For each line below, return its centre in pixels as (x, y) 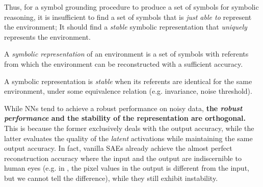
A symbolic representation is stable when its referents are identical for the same (128, 81)
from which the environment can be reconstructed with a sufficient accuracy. (124, 63)
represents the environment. (47, 36)
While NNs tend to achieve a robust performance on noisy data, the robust (123, 108)
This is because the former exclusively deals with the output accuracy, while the (129, 128)
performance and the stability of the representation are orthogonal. (125, 118)
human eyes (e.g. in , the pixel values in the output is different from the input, (127, 168)
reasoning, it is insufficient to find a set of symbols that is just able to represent (128, 17)
